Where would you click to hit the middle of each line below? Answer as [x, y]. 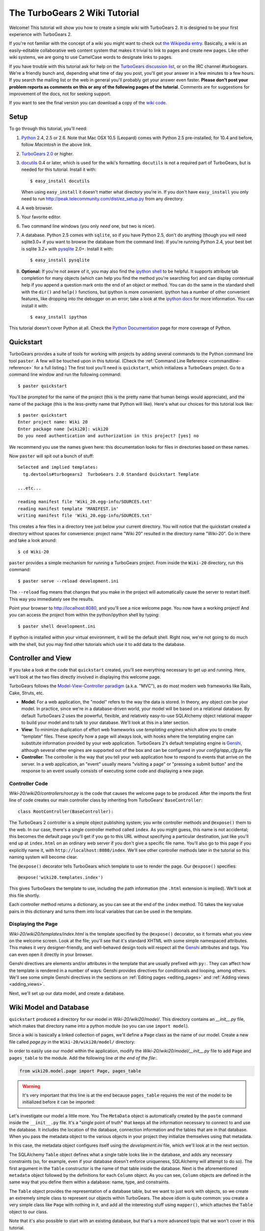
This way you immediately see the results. [52, 599]
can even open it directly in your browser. [51, 954]
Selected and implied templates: [58, 467]
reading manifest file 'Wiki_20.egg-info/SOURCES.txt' [85, 502]
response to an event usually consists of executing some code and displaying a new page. [113, 771]
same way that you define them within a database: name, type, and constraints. [89, 1182]
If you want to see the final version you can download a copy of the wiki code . [88, 103]
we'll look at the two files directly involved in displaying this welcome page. [85, 677]
